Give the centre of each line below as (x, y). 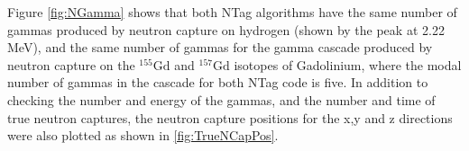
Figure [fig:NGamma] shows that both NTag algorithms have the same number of (232, 12)
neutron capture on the (71, 64)
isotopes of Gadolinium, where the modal (348, 64)
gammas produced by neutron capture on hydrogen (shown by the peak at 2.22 (226, 29)
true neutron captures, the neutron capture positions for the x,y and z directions (230, 117)
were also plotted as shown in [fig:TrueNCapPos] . (143, 135)
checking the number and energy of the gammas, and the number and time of (221, 99)
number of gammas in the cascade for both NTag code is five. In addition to (218, 82)
